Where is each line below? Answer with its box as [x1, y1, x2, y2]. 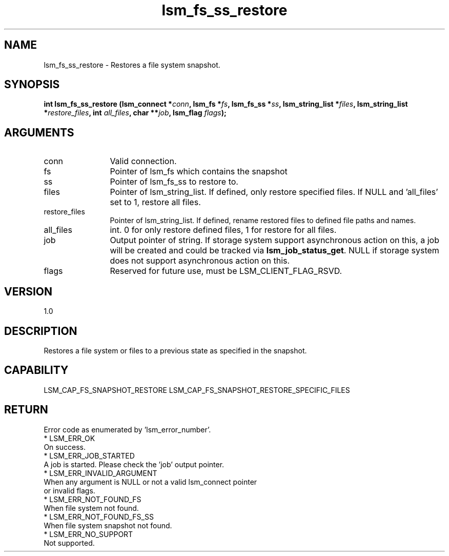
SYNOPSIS [4, 78, 60, 91]
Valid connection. [110, 156, 177, 167]
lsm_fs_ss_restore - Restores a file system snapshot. [44, 60, 220, 69]
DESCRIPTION [4, 324, 77, 337]
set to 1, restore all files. [110, 197, 201, 208]
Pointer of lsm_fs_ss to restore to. [110, 176, 238, 187]
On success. [44, 442, 86, 451]
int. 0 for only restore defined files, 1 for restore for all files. [110, 225, 337, 235]
